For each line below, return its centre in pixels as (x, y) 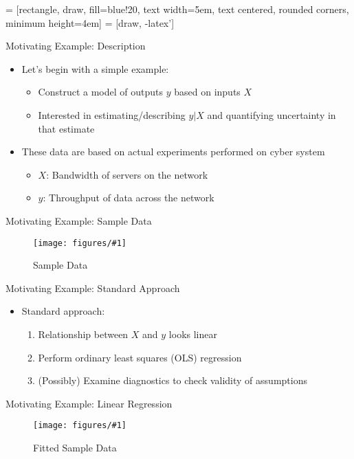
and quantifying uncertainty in (272, 114)
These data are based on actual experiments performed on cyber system (173, 152)
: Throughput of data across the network (129, 198)
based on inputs (207, 92)
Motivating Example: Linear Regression (89, 403)
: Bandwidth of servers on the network (127, 174)
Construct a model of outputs (101, 92)
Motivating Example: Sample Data (79, 220)
